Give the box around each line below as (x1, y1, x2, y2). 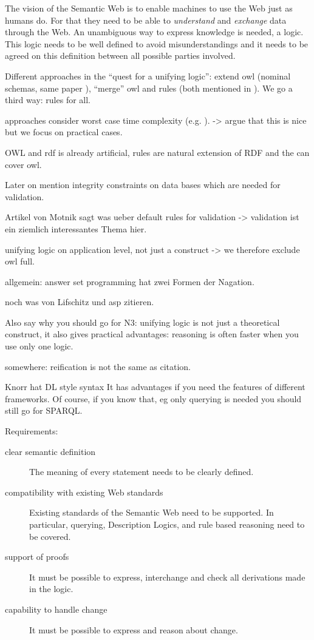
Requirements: (5, 425, 58, 437)
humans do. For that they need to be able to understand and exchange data (5, 13, 287, 26)
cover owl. (5, 158, 42, 170)
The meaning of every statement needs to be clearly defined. (29, 465, 254, 478)
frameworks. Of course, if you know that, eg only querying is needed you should (5, 392, 302, 405)
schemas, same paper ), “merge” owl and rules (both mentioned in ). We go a (5, 81, 293, 94)
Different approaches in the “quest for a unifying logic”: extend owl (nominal (5, 69, 291, 82)
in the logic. (29, 582, 73, 595)
